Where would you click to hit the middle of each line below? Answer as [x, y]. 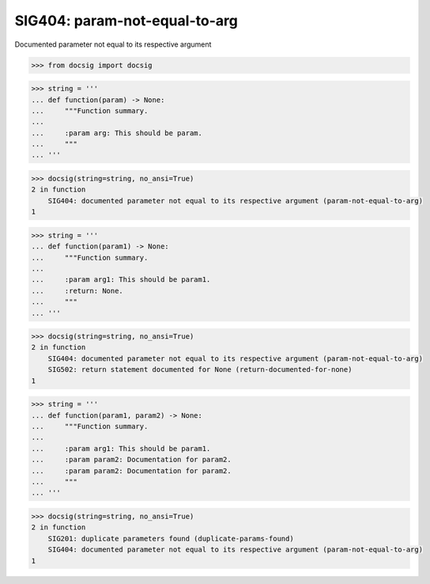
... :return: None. [77, 290]
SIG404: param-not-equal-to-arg [126, 21]
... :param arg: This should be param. [117, 133]
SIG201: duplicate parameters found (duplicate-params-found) [171, 538]
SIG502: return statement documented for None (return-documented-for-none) [200, 370]
